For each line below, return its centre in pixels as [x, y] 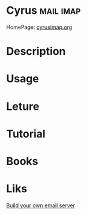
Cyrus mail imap [43, 11]
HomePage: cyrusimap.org [39, 27]
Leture [23, 106]
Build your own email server [41, 205]
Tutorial [26, 134]
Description [36, 51]
